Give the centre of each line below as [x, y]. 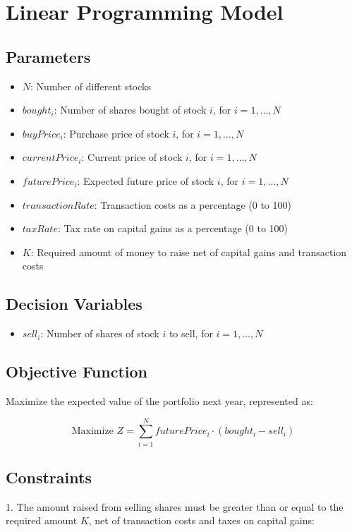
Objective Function [77, 371]
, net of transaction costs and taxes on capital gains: [201, 520]
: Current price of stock [132, 157]
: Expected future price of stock [146, 180]
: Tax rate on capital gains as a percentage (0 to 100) [173, 228]
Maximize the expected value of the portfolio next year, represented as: [159, 400]
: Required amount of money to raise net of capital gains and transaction [189, 252]
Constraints [49, 477]
